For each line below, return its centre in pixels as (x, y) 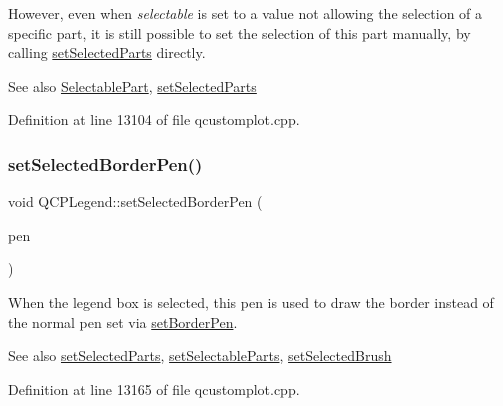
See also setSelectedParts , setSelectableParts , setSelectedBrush (200, 355)
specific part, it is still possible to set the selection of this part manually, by (239, 32)
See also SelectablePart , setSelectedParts (132, 85)
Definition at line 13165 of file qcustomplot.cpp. (154, 388)
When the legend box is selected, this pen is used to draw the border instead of (251, 301)
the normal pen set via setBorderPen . (123, 321)
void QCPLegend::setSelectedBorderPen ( (135, 201)
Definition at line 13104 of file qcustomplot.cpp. (154, 119)
